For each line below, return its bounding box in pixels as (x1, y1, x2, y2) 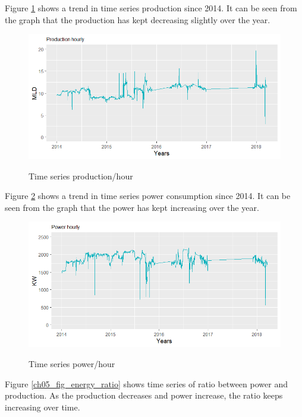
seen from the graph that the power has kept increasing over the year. (5, 201, 259, 213)
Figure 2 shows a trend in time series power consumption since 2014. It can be (5, 189, 291, 202)
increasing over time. (5, 400, 80, 413)
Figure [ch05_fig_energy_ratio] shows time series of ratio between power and (5, 377, 288, 390)
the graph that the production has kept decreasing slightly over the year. (5, 13, 270, 26)
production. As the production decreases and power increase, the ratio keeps (5, 389, 283, 402)
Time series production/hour (29, 169, 133, 182)
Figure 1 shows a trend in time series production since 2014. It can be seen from (5, 2, 297, 14)
